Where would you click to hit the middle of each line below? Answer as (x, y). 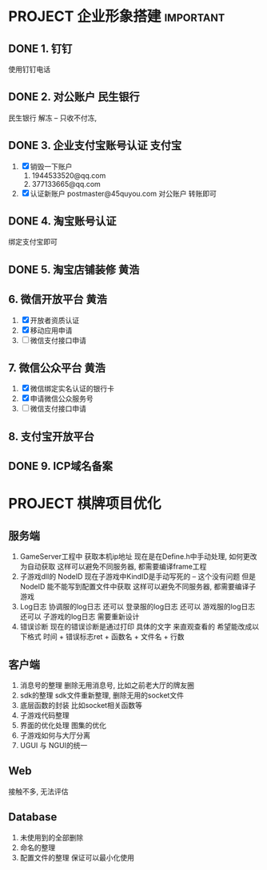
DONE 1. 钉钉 (40, 49)
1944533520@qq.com (69, 175)
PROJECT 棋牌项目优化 (85, 504)
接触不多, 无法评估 (38, 791)
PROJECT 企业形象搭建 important (117, 16)
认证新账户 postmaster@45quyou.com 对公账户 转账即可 (124, 193)
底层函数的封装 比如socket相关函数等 (81, 706)
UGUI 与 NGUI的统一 (54, 746)
